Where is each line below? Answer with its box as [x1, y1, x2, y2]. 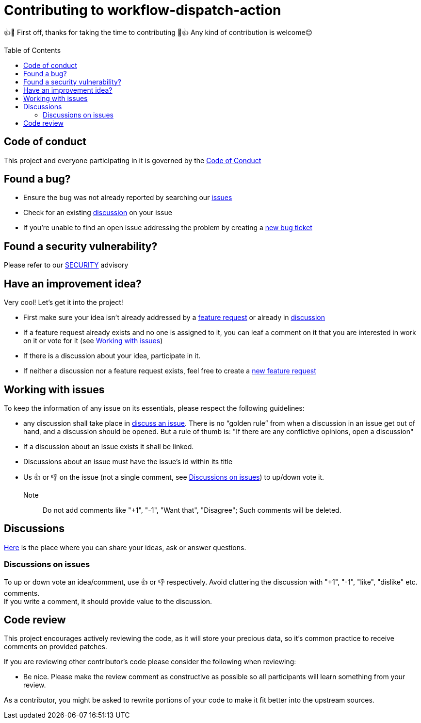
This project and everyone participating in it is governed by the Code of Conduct [4, 156, 261, 165]
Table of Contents [4, 46, 61, 54]
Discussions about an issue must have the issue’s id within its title [23, 457, 233, 466]
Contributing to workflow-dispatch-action [4, 2, 281, 18]
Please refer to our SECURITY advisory [4, 261, 129, 269]
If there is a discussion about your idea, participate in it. [23, 352, 201, 360]
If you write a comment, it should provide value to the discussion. [4, 597, 212, 605]
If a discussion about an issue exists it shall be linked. [23, 442, 194, 451]
